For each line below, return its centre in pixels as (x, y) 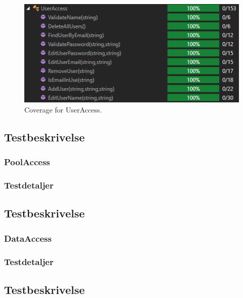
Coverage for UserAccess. (63, 109)
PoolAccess (27, 162)
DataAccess (28, 238)
